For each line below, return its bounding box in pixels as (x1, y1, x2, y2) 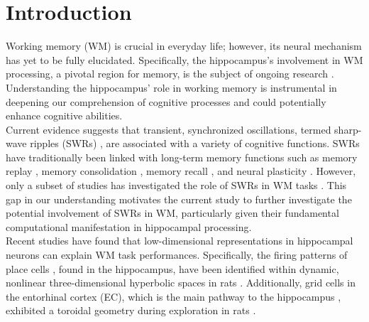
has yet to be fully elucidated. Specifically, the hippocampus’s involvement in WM (6, 52, 363, 67)
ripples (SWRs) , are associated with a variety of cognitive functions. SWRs (30, 136, 360, 151)
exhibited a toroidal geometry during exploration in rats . (6, 303, 256, 318)
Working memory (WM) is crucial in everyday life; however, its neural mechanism (6, 38, 362, 53)
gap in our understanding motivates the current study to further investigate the (6, 191, 352, 206)
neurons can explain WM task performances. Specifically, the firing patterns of (6, 247, 348, 262)
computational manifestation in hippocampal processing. (6, 219, 252, 234)
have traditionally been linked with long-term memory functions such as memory (6, 149, 358, 164)
